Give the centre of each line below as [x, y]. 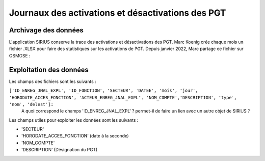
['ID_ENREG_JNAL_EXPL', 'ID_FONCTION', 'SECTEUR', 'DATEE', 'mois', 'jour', [104, 91]
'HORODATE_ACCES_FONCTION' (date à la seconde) [75, 136]
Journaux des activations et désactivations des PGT [118, 13]
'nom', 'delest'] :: [31, 104]
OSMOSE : [20, 55]
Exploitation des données [49, 69]
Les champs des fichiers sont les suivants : [53, 81]
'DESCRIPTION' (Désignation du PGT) [59, 150]
